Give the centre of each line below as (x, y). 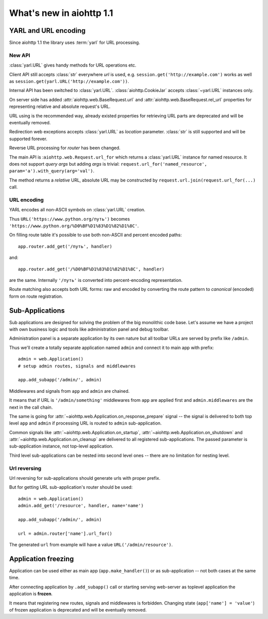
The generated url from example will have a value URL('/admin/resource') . (91, 545)
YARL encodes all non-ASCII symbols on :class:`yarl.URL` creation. (77, 210)
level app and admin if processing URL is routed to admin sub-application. (85, 423)
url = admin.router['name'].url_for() (65, 533)
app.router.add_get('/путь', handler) (65, 246)
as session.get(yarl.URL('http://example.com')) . (69, 81)
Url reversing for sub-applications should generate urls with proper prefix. (85, 478)
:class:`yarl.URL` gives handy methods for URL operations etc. (73, 65)
